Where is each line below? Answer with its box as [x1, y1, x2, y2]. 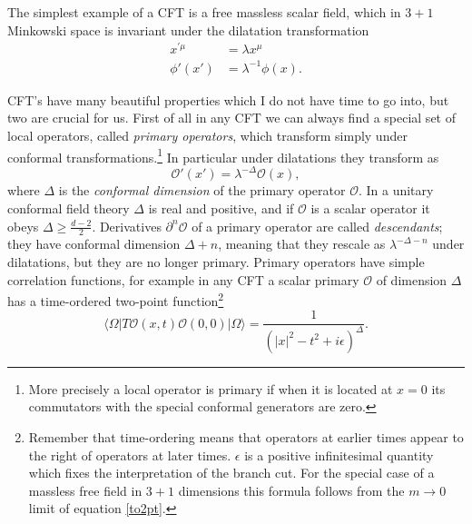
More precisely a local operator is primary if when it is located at [28, 379, 393, 398]
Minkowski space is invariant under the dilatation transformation [7, 20, 369, 39]
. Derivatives [92, 216, 162, 235]
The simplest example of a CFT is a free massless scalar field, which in [7, 3, 401, 21]
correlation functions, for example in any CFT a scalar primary [7, 270, 359, 289]
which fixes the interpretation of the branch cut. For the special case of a [28, 463, 435, 482]
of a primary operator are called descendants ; [192, 216, 443, 235]
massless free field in [28, 480, 143, 499]
